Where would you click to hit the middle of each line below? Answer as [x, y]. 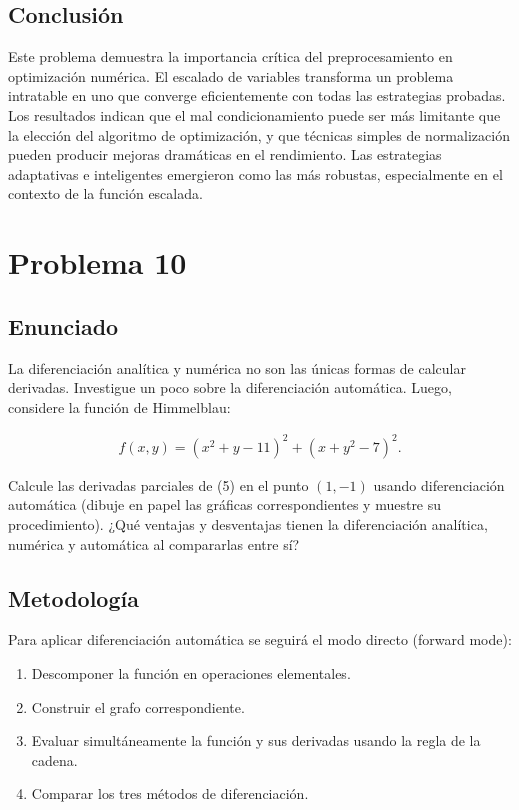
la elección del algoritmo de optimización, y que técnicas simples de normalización [259, 134]
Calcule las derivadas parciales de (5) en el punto [158, 484]
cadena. [54, 759]
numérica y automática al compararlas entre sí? [154, 543]
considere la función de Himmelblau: [119, 406]
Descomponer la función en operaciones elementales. [191, 673]
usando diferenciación [439, 484]
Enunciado [63, 325]
